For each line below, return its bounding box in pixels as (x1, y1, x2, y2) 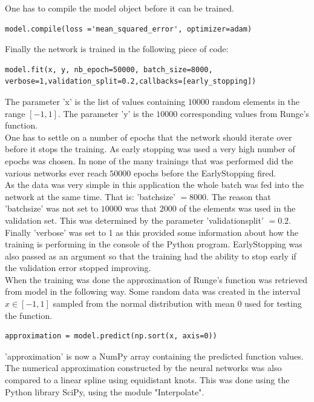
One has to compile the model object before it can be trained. (5, 2, 234, 14)
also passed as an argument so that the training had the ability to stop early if (5, 249, 296, 262)
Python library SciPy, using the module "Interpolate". (5, 385, 204, 398)
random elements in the (212, 95, 299, 107)
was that (125, 202, 157, 215)
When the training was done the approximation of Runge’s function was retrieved (5, 273, 307, 286)
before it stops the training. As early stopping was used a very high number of (5, 142, 295, 155)
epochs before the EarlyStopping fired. (134, 166, 276, 179)
